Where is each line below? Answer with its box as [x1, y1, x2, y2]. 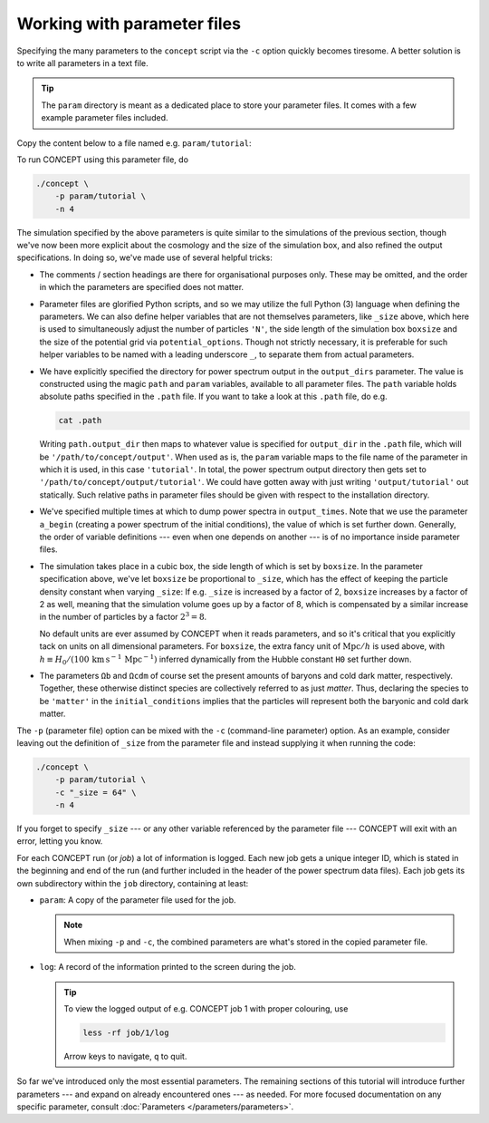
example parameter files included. [41, 112, 168, 123]
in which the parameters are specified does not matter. [39, 282, 244, 293]
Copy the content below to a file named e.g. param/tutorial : [16, 137, 252, 149]
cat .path [58, 415, 102, 426]
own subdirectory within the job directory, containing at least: [16, 877, 249, 888]
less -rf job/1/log [82, 1027, 169, 1038]
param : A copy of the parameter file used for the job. [39, 894, 236, 905]
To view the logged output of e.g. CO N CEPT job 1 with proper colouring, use [63, 1002, 349, 1014]
